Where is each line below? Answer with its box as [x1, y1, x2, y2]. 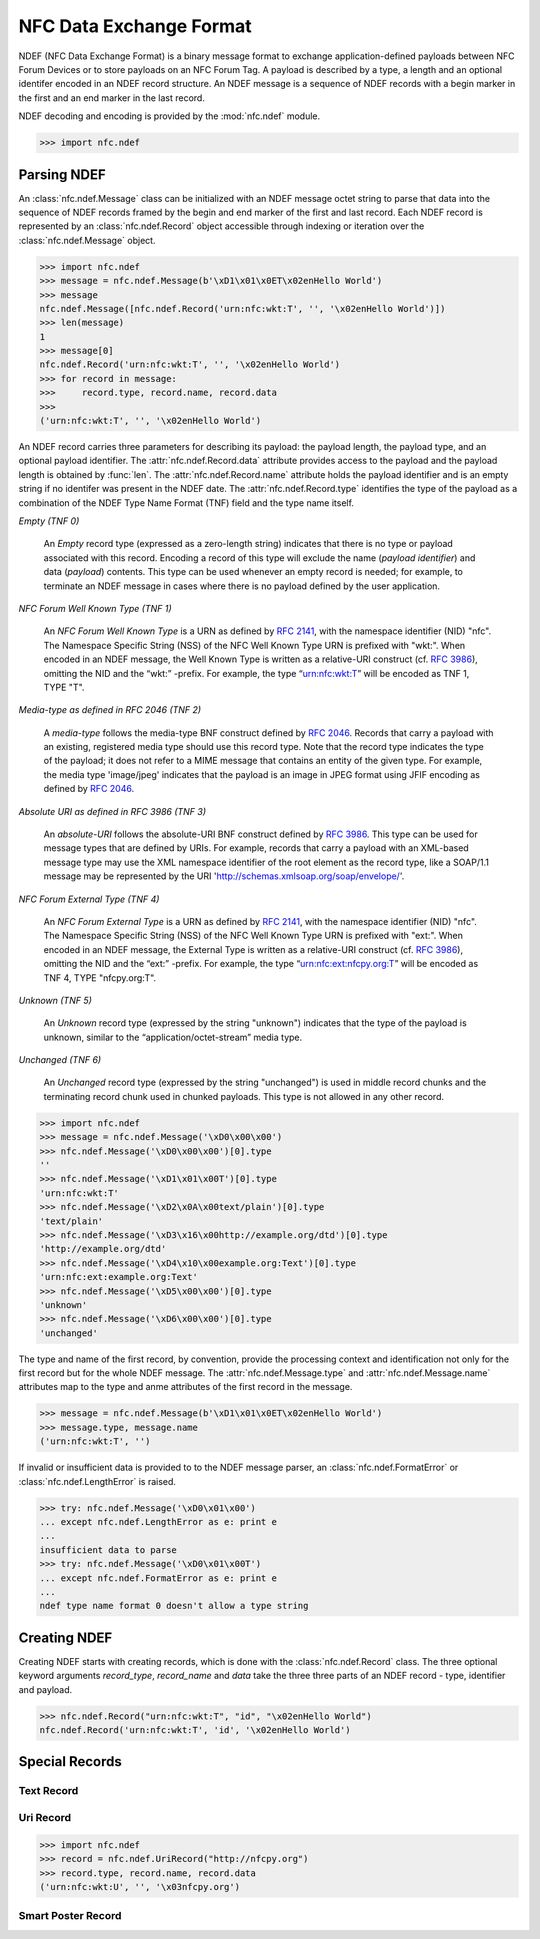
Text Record [18, 1784, 79, 1798]
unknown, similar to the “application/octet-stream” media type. [43, 1031, 303, 1043]
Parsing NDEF [18, 166, 107, 183]
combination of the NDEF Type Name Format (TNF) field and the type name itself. [18, 496, 355, 509]
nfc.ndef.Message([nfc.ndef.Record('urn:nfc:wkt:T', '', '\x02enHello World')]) [39, 303, 446, 314]
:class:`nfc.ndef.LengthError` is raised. [18, 1475, 177, 1487]
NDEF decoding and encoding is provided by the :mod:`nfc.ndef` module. [18, 110, 321, 122]
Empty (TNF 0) [18, 515, 80, 527]
